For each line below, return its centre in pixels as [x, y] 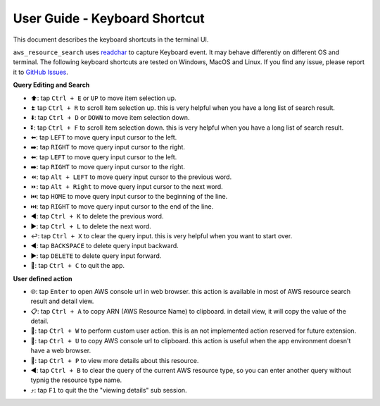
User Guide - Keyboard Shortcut [109, 18]
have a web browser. [61, 351]
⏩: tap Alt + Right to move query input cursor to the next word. [127, 187]
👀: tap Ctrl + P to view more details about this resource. [115, 360]
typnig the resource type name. [76, 380]
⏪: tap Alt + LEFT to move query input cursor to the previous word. [131, 177]
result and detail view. [62, 301]
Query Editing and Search [51, 85]
